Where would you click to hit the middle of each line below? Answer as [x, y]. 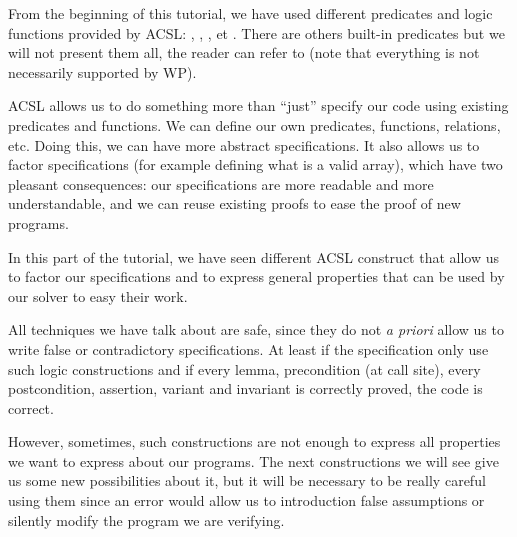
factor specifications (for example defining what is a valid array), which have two [255, 164]
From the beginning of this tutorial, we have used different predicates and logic [250, 13]
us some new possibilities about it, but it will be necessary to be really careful [247, 480]
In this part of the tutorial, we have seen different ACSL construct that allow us [254, 256]
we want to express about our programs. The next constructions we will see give [253, 460]
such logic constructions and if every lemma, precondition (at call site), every [244, 368]
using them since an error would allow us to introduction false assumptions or [246, 500]
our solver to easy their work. [98, 295]
